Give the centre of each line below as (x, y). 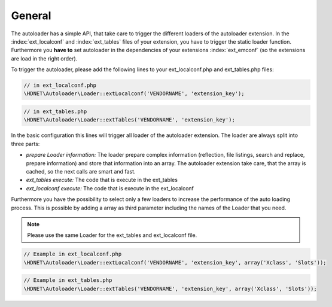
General (31, 16)
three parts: (25, 144)
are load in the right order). (44, 58)
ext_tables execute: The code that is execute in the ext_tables (102, 180)
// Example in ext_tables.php (68, 280)
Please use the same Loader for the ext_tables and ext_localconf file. (112, 235)
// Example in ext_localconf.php (73, 254)
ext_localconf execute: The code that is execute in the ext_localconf (110, 188)
